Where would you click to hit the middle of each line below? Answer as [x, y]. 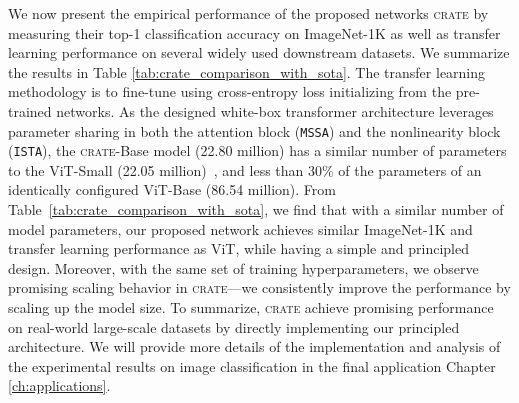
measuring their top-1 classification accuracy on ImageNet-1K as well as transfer [254, 32]
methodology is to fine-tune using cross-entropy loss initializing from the [230, 91]
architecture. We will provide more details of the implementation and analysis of [254, 346]
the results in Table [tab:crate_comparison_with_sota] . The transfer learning [247, 71]
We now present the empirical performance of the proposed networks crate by [248, 13]
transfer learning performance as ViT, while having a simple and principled [238, 248]
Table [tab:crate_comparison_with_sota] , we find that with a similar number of [256, 209]
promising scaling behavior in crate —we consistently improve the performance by [259, 287]
